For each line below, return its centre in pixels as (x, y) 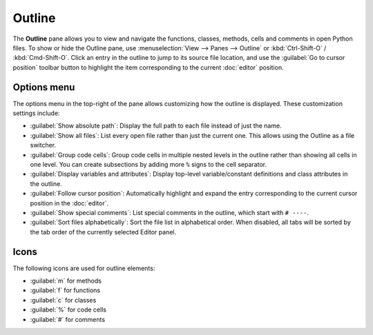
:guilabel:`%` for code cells (68, 309)
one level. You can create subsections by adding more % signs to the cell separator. (149, 164)
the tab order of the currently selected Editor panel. (103, 232)
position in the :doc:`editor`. (69, 203)
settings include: (36, 113)
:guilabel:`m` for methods (66, 281)
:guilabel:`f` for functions (65, 290)
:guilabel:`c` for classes (63, 300)
